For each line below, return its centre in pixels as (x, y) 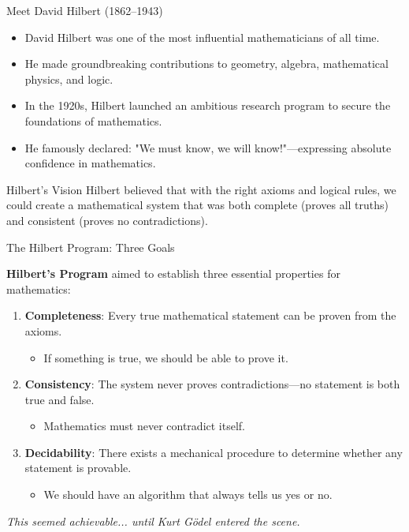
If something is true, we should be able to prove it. (166, 357)
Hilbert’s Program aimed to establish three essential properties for (173, 273)
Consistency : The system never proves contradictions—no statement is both (212, 384)
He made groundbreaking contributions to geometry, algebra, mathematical (206, 64)
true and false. (59, 399)
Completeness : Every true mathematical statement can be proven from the (210, 315)
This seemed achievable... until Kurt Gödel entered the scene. (153, 521)
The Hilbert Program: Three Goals (91, 247)
